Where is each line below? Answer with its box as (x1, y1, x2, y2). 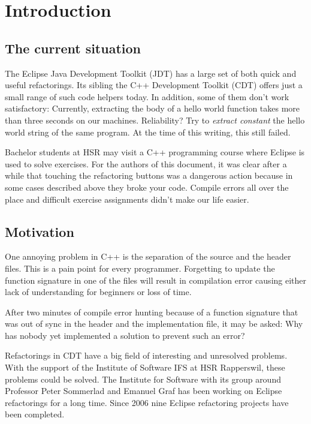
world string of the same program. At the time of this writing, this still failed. (5, 125, 291, 138)
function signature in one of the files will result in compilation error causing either (5, 273, 307, 286)
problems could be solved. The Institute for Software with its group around (5, 372, 281, 385)
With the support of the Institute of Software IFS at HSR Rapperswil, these (5, 361, 285, 374)
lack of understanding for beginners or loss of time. (5, 285, 192, 298)
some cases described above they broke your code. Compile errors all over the (5, 181, 289, 193)
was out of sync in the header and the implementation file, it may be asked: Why (5, 317, 303, 330)
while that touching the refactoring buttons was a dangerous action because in (5, 169, 293, 182)
